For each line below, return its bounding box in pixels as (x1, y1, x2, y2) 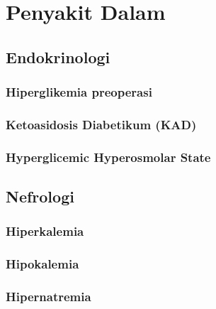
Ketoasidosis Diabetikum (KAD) (6, 115, 197, 133)
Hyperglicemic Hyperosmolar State (6, 148, 211, 166)
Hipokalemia (6, 255, 79, 273)
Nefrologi (6, 185, 74, 207)
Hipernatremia (6, 288, 91, 305)
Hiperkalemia (6, 222, 84, 240)
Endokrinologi (6, 45, 110, 67)
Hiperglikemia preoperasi (6, 83, 152, 101)
